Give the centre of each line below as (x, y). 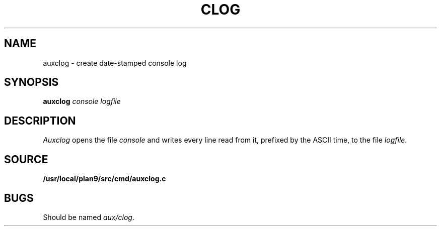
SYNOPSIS (31, 82)
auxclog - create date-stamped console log (115, 63)
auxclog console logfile (82, 101)
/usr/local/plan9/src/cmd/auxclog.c (104, 179)
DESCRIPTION (40, 121)
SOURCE (26, 159)
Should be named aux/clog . (89, 217)
